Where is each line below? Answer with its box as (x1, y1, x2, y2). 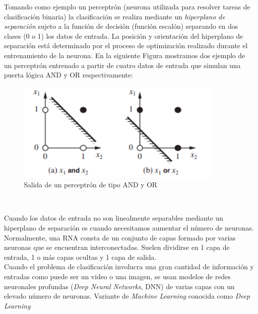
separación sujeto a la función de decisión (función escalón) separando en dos (4, 21, 238, 31)
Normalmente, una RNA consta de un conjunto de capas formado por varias (4, 232, 236, 242)
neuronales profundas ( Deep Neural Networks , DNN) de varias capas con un (4, 281, 235, 291)
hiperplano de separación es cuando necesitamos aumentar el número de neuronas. (4, 223, 254, 233)
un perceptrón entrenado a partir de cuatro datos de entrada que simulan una (4, 60, 241, 70)
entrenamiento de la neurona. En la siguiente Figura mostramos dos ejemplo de (4, 50, 245, 60)
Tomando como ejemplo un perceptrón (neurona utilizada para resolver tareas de (4, 1, 251, 11)
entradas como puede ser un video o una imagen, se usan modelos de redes (4, 271, 231, 282)
